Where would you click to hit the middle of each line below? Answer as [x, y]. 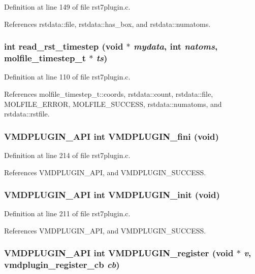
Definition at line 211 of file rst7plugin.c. [67, 213]
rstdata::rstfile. [27, 114]
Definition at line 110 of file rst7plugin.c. [67, 77]
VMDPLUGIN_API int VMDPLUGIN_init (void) [112, 195]
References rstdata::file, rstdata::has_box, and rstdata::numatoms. [107, 24]
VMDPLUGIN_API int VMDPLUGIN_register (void [119, 253]
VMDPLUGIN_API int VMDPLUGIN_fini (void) [111, 136]
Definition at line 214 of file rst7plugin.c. [67, 155]
